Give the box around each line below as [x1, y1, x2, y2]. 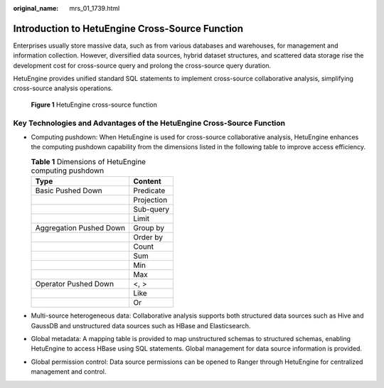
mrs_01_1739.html [69, 4, 120, 12]
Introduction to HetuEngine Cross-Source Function [13, 22, 244, 35]
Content [133, 176, 161, 186]
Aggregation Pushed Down [35, 223, 126, 233]
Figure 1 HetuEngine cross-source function [31, 100, 158, 109]
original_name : [13, 4, 59, 12]
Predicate [133, 185, 166, 195]
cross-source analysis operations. [13, 84, 113, 92]
